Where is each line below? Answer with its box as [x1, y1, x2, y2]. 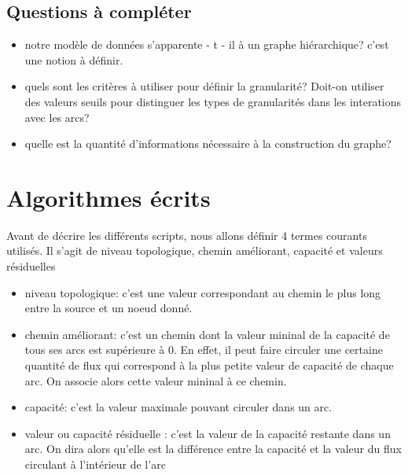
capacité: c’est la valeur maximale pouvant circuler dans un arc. [24, 399, 333, 415]
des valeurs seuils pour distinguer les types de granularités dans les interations [24, 93, 402, 109]
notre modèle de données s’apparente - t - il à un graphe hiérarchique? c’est [24, 36, 389, 53]
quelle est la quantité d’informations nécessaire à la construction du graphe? [24, 135, 391, 152]
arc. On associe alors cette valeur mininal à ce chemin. [24, 372, 287, 388]
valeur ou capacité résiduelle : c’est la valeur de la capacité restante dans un [24, 425, 391, 441]
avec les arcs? [24, 109, 90, 125]
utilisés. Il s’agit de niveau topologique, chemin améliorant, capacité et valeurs [6, 242, 383, 259]
